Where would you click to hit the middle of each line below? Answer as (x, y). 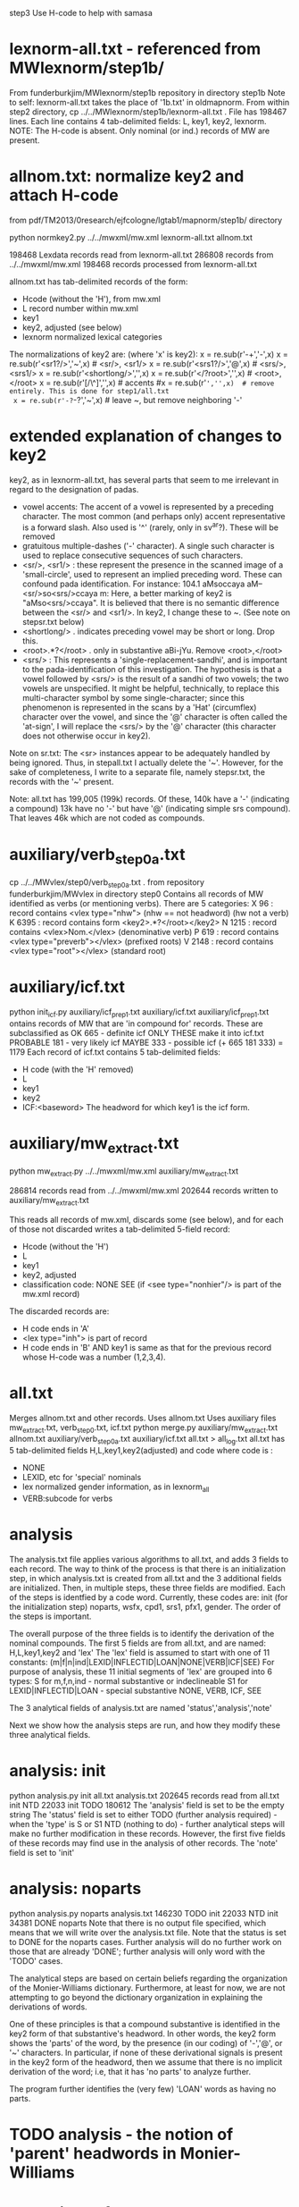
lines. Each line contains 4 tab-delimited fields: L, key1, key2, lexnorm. (138, 121)
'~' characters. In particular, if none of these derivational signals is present (146, 2052)
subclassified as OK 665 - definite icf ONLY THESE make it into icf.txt (137, 1032)
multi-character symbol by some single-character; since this (133, 698)
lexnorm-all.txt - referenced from (135, 49)
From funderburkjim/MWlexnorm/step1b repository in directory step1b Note (147, 92)
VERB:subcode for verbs (67, 1498)
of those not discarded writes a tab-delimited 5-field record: (120, 1229)
